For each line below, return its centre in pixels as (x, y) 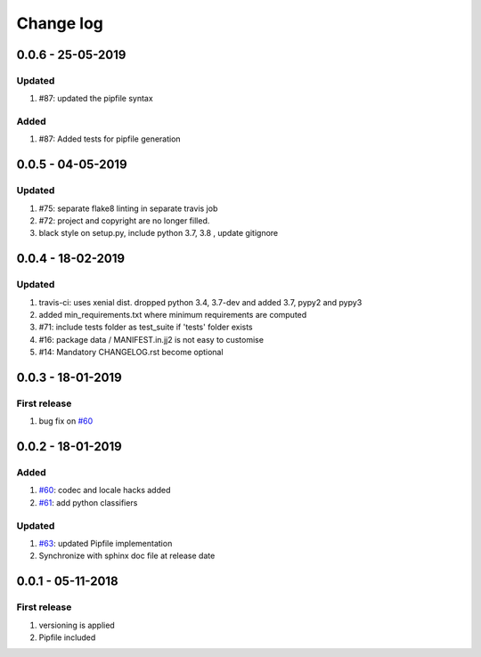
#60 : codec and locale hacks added (105, 491)
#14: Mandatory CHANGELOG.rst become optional (131, 353)
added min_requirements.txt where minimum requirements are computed (173, 314)
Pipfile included (67, 637)
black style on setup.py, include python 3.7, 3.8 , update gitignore (159, 233)
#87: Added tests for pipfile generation (110, 139)
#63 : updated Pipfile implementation (106, 543)
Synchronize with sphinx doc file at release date (127, 556)
